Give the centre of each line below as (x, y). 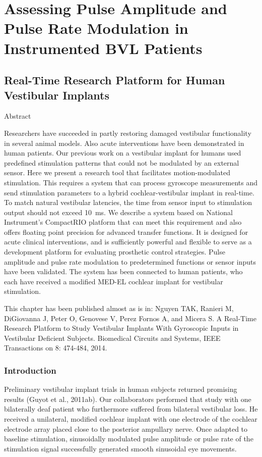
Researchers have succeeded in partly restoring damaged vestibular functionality (128, 133)
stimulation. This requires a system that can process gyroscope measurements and (131, 182)
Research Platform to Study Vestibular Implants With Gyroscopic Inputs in (121, 328)
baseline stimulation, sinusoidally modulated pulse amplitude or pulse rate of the (129, 439)
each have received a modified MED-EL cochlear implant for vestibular (114, 281)
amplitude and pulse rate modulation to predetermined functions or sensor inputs (130, 261)
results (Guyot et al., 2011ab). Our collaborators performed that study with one (128, 399)
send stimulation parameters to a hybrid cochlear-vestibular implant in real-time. (129, 192)
